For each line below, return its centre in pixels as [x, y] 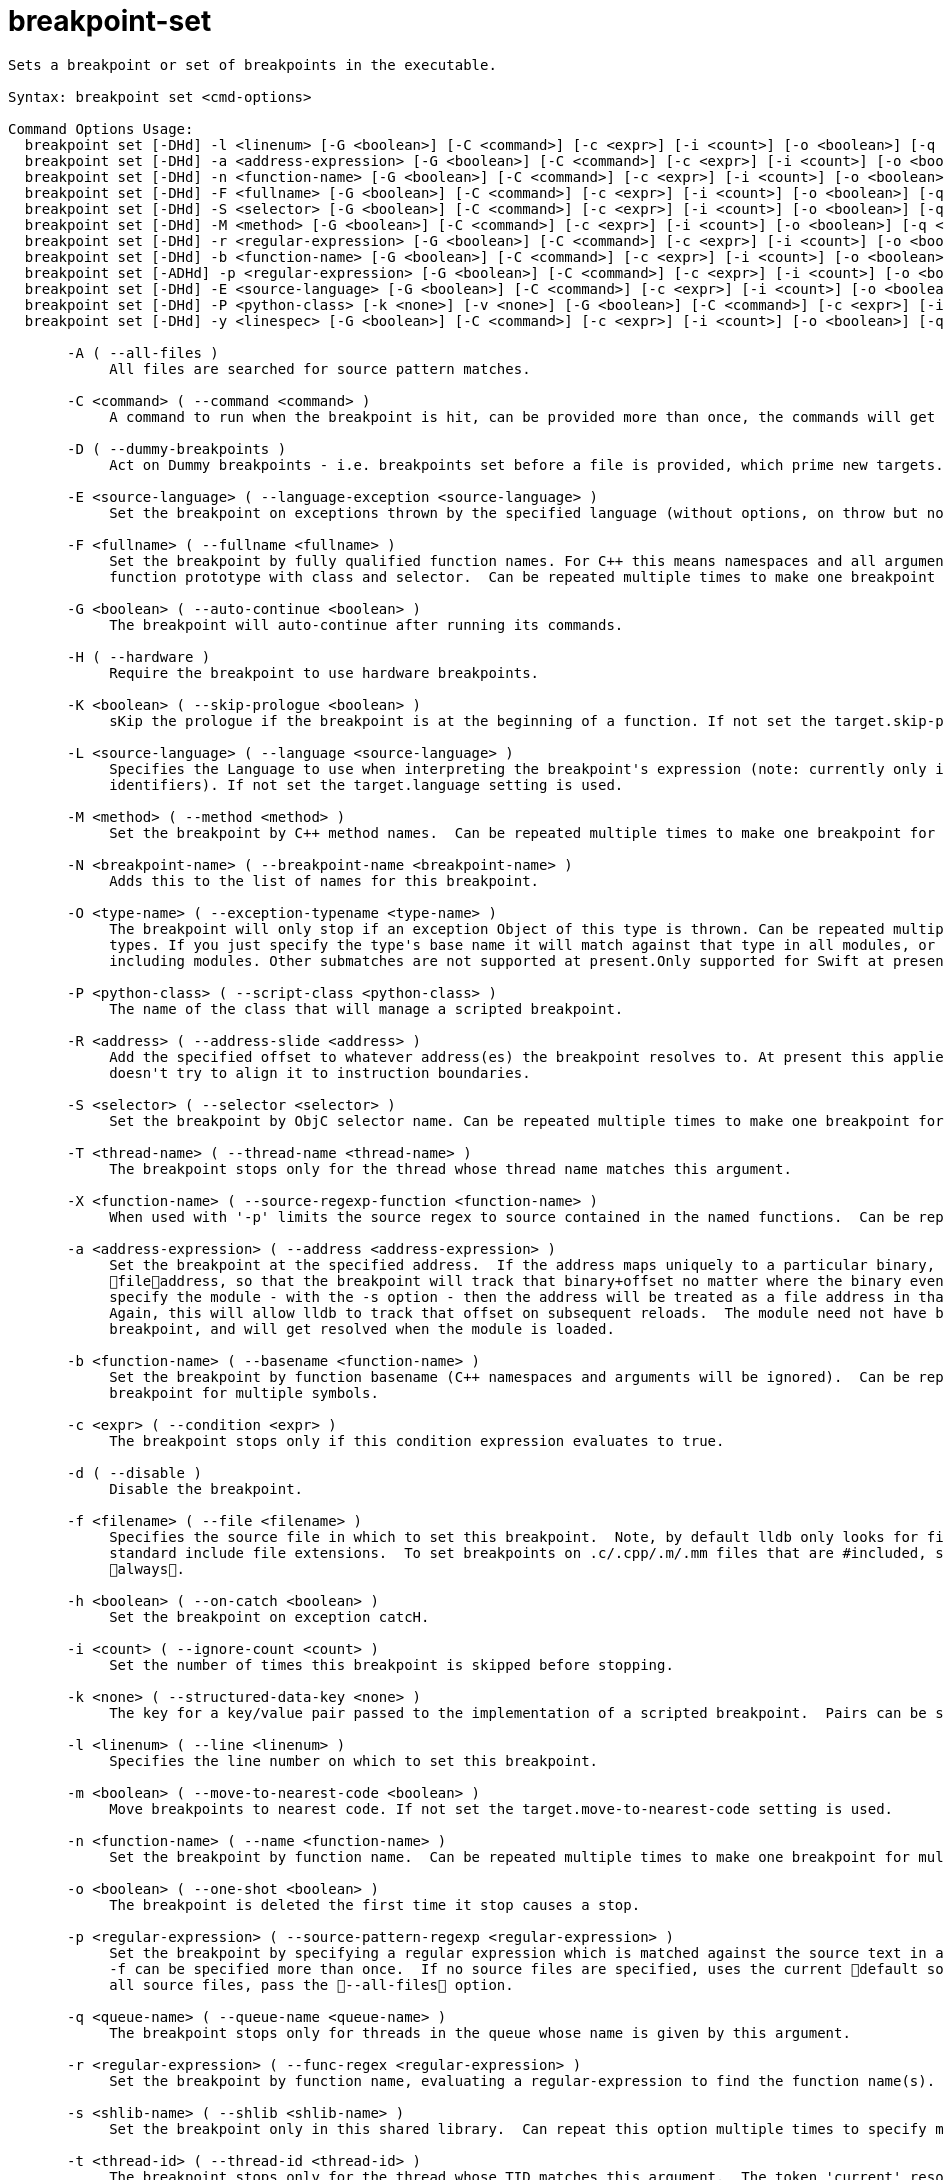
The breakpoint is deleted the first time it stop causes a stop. [375, 1904]
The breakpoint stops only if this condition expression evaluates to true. [417, 1440]
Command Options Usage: [101, 128]
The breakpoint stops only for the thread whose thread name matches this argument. [450, 1168]
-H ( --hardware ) [139, 656]
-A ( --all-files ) [143, 352]
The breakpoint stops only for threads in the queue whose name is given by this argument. [480, 2032]
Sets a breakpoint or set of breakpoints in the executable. [252, 64]
